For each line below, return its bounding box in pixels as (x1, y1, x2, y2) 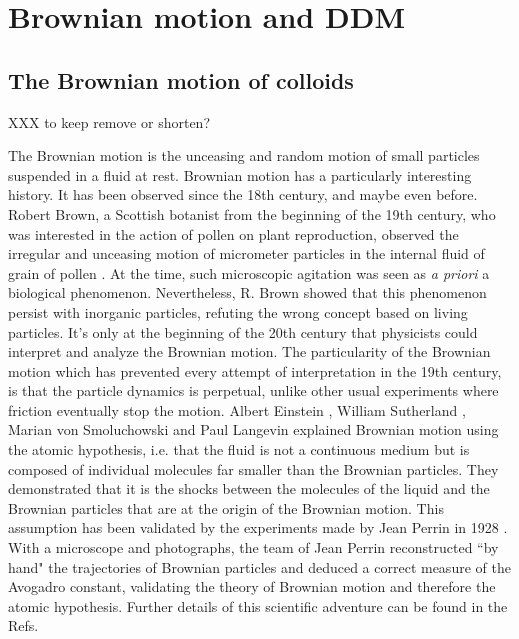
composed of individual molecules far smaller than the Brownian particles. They (8, 458, 499, 479)
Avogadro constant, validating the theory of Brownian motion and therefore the (8, 576, 496, 597)
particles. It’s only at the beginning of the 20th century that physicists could (8, 321, 478, 342)
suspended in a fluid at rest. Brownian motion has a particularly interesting (8, 164, 472, 185)
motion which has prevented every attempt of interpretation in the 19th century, (8, 360, 502, 381)
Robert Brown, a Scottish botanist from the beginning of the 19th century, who (8, 203, 496, 224)
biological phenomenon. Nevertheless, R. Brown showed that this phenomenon (8, 282, 487, 303)
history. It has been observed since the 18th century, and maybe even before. (8, 184, 478, 205)
